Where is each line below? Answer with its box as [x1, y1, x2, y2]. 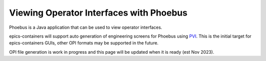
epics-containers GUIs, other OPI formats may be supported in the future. [9, 40, 159, 46]
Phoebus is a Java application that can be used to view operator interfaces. [9, 24, 163, 30]
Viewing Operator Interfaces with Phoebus [9, 7, 188, 18]
